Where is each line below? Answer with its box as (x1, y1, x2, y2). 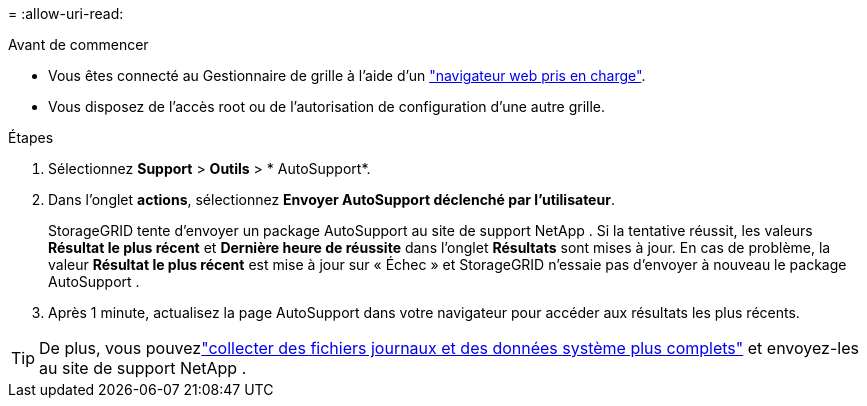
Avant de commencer (8, 36, 149, 53)
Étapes (8, 129, 54, 146)
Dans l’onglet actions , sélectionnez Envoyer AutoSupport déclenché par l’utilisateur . (48, 191, 615, 208)
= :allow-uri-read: (8, 5, 124, 22)
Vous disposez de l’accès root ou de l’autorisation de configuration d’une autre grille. (48, 98, 606, 115)
